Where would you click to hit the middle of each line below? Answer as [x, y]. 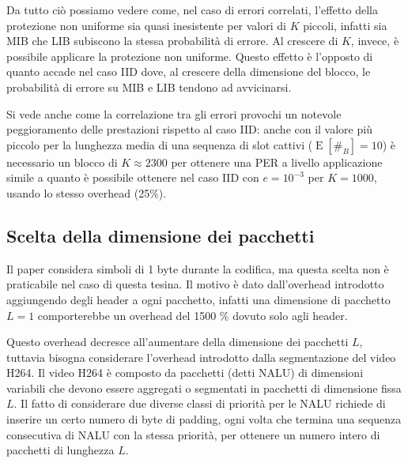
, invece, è [375, 41]
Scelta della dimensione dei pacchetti [161, 235]
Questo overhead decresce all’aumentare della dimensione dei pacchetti [178, 342]
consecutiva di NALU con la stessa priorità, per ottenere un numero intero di [193, 434]
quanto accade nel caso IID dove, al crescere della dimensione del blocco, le [189, 72]
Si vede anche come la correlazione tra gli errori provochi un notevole [174, 113]
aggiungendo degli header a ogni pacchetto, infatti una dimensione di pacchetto [198, 299]
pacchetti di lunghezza [60, 450]
